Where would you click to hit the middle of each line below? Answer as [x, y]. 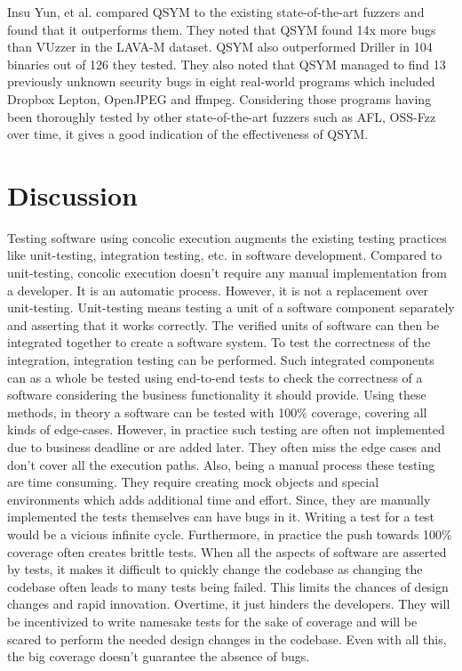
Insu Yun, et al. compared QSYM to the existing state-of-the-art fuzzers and [216, 12]
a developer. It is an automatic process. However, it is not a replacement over [218, 290]
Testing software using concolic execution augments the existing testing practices [227, 237]
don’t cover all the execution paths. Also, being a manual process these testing [221, 464]
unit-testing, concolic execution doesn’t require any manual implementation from [227, 273]
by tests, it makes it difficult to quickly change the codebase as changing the [215, 569]
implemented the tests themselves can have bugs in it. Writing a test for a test [221, 517]
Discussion [72, 194]
